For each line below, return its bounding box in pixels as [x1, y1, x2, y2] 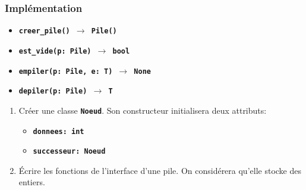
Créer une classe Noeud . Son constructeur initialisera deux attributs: [18, 104, 267, 116]
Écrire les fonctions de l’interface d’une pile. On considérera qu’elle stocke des [18, 164, 301, 176]
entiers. [18, 176, 45, 188]
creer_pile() [18, 27, 70, 36]
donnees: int [33, 127, 84, 136]
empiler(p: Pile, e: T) [18, 67, 113, 76]
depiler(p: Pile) [18, 87, 87, 96]
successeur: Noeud [33, 147, 106, 156]
